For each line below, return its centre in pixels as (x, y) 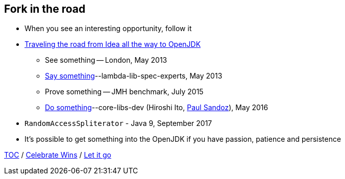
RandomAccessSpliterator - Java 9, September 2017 (118, 123)
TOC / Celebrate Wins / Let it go (58, 155)
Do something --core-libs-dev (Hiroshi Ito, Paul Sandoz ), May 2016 (157, 108)
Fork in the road (45, 9)
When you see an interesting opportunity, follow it (108, 29)
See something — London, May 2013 (106, 60)
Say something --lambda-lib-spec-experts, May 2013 (134, 76)
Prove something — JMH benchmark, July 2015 (124, 92)
